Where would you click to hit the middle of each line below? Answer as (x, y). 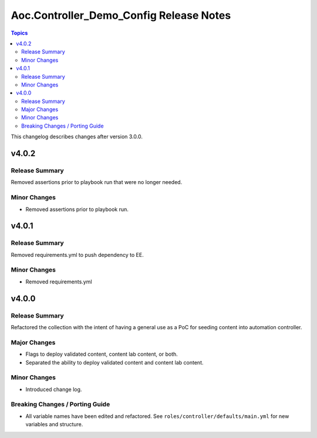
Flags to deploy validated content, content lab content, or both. (102, 354)
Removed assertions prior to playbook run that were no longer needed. (97, 182)
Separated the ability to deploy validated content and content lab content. (114, 362)
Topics (19, 33)
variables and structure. (54, 424)
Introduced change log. (54, 389)
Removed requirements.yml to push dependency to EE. (77, 255)
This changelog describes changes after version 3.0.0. (77, 137)
